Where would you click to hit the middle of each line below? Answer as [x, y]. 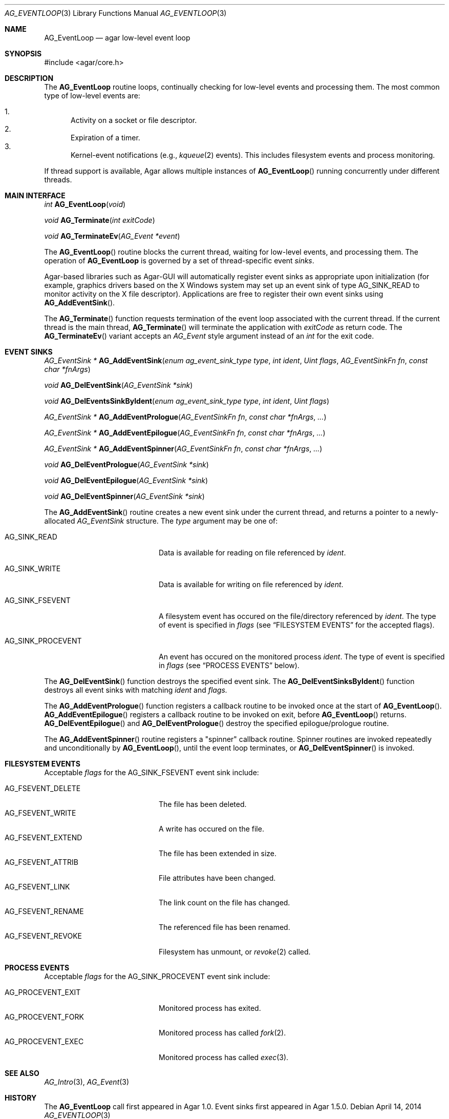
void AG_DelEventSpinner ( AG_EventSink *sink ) [124, 496]
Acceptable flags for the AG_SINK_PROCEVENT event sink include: [157, 976]
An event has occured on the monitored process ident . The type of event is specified [302, 657]
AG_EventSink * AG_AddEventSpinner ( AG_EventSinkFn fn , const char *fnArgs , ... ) [183, 449]
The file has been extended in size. [218, 853]
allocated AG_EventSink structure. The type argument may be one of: [161, 521]
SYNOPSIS [23, 54]
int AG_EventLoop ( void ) [85, 204]
